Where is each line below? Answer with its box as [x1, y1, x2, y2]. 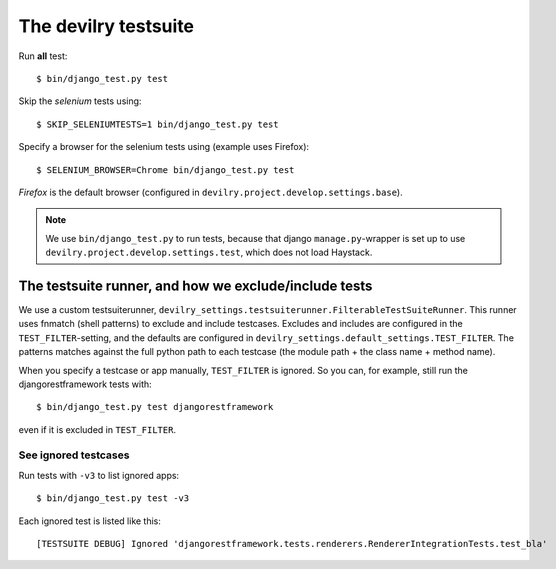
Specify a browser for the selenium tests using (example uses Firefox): [18, 141, 310, 153]
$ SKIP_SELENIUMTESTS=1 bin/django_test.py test [36, 118, 279, 130]
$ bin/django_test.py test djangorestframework [36, 401, 274, 413]
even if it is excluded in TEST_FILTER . [18, 423, 177, 435]
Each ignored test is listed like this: [18, 515, 162, 527]
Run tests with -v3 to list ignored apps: [18, 469, 180, 481]
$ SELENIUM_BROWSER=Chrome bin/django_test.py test [36, 164, 295, 175]
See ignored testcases [18, 448, 130, 462]
